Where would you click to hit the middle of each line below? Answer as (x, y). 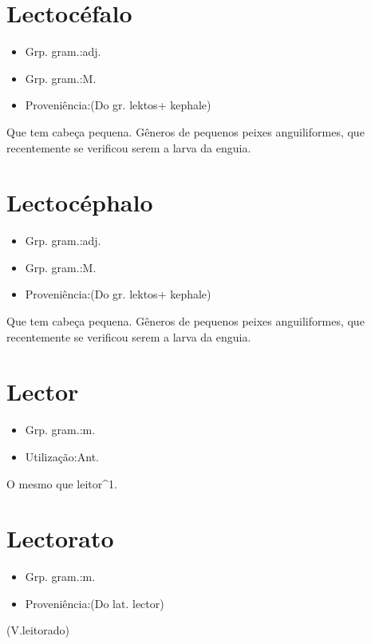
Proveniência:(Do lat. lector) (95, 603)
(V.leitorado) (38, 630)
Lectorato (60, 538)
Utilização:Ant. (62, 456)
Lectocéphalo (80, 202)
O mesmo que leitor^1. (62, 483)
